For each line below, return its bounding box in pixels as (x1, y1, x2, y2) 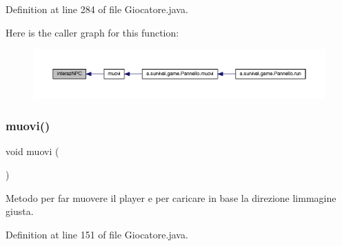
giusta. (6, 204, 34, 218)
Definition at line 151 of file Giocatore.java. (6, 227, 188, 241)
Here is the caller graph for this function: (6, 25, 179, 39)
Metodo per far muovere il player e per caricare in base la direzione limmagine (6, 190, 336, 205)
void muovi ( (6, 144, 59, 158)
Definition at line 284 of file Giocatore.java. (6, 2, 188, 16)
